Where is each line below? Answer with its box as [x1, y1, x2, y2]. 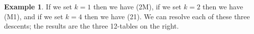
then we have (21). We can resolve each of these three [84, 11, 250, 21]
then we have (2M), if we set [93, 1, 181, 11]
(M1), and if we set [4, 11, 63, 21]
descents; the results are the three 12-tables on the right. [4, 21, 179, 31]
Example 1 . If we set [4, 1, 72, 11]
